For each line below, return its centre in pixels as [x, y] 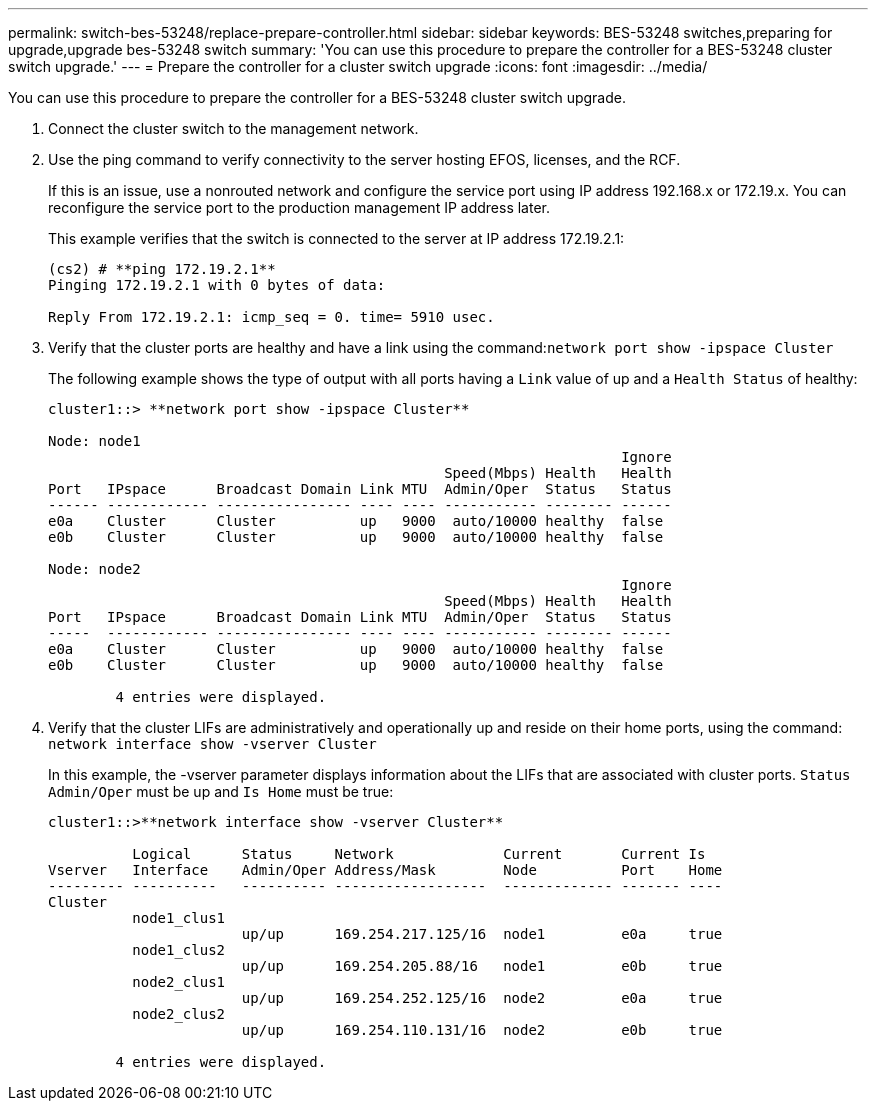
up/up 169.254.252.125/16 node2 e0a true [482, 998]
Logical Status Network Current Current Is [419, 854]
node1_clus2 [179, 950]
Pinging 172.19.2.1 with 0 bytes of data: [217, 285]
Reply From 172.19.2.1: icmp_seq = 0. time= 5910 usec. [271, 317]
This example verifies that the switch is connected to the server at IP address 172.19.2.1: [336, 238]
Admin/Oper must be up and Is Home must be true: [221, 791]
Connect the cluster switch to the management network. [233, 128]
